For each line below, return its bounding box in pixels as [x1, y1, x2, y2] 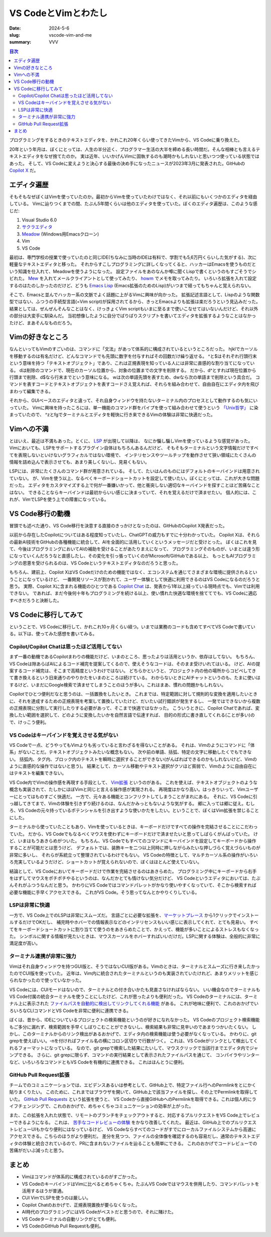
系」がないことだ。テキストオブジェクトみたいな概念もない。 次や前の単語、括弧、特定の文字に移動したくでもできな [9, 749, 252, 755]
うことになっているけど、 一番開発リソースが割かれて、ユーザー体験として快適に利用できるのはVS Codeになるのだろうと [9, 576, 260, 582]
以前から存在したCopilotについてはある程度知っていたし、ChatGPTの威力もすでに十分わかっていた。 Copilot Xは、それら [9, 532, 260, 538]
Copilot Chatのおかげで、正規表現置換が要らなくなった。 [22, 1202, 140, 1208]
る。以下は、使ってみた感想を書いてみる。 [9, 631, 97, 637]
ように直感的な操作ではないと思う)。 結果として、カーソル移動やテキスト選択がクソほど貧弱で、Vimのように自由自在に [9, 763, 257, 769]
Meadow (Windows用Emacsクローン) [22, 231, 99, 237]
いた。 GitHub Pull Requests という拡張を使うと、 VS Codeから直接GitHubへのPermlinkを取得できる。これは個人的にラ [9, 1096, 256, 1102]
